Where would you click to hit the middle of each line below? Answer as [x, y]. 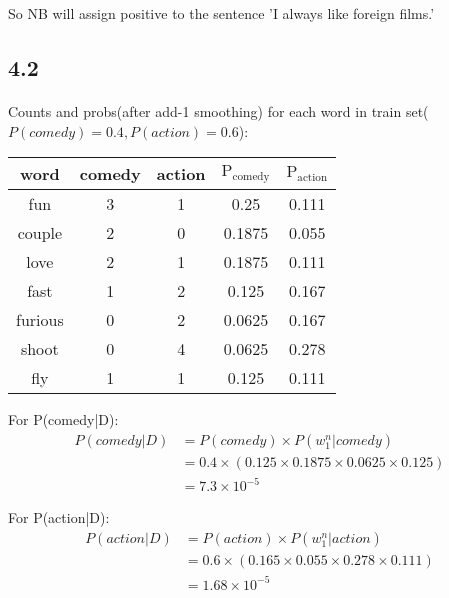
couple [40, 233]
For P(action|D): [59, 517]
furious [40, 320]
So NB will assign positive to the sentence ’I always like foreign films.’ [221, 13]
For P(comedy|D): [63, 419]
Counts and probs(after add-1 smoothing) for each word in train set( [218, 110]
